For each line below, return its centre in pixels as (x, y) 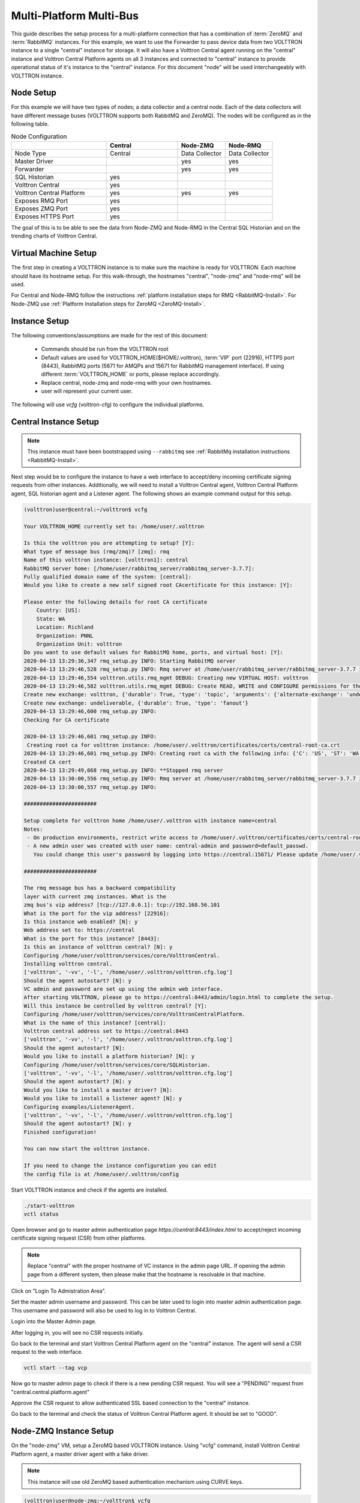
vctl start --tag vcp (55, 1368)
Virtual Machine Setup (54, 253)
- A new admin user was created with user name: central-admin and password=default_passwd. (168, 846)
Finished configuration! (60, 1132)
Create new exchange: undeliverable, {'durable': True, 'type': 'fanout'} (136, 703)
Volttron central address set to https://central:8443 (106, 1031)
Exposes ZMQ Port (41, 209)
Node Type (30, 153)
